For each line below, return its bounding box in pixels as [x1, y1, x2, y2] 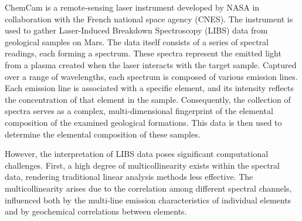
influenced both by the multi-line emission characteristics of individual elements [5, 193, 291, 206]
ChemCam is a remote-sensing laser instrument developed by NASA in [5, 1, 260, 13]
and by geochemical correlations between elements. [5, 205, 187, 217]
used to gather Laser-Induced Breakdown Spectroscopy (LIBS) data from [5, 24, 268, 36]
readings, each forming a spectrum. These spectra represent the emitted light [5, 47, 281, 59]
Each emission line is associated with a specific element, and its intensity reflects [5, 82, 294, 94]
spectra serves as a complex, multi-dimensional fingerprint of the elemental [5, 105, 273, 117]
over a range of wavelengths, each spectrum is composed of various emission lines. [5, 70, 298, 82]
